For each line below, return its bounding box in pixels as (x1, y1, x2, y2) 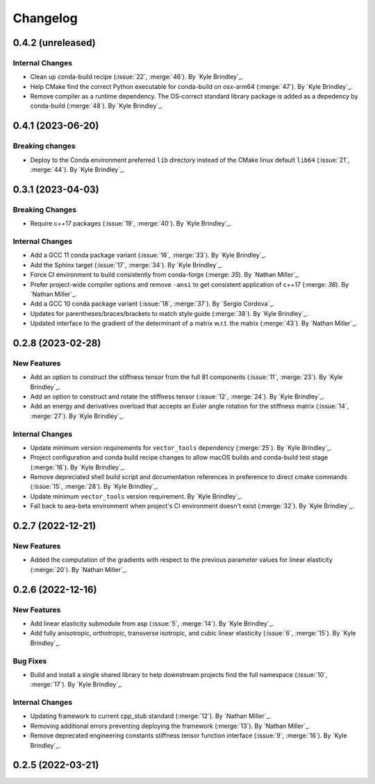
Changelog (12, 10, 78, 26)
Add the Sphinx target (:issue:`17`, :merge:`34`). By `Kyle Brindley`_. (30, 260, 223, 269)
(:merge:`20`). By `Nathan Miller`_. (30, 565, 128, 574)
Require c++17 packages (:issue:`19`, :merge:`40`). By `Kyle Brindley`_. (30, 219, 232, 228)
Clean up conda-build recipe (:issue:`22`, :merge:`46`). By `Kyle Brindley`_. (30, 73, 244, 81)
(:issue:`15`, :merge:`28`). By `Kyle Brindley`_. (30, 483, 159, 491)
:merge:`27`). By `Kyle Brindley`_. (30, 412, 124, 420)
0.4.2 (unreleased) (12, 37, 97, 49)
